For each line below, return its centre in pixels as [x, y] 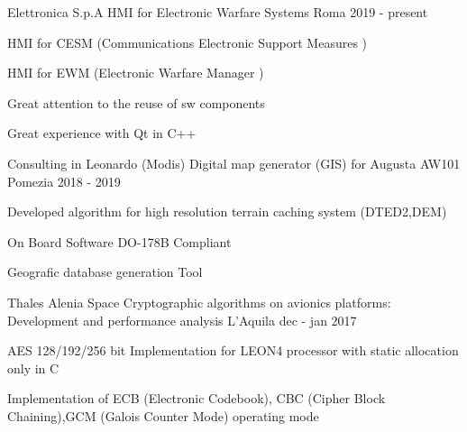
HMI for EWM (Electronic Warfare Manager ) [136, 73]
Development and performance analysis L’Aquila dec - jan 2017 [182, 320]
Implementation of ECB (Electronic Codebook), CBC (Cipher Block [197, 398]
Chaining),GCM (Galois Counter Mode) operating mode [163, 415]
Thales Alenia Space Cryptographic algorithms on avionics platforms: [199, 302]
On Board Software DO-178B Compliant [119, 241]
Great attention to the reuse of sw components [136, 102]
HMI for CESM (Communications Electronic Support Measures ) [188, 42]
